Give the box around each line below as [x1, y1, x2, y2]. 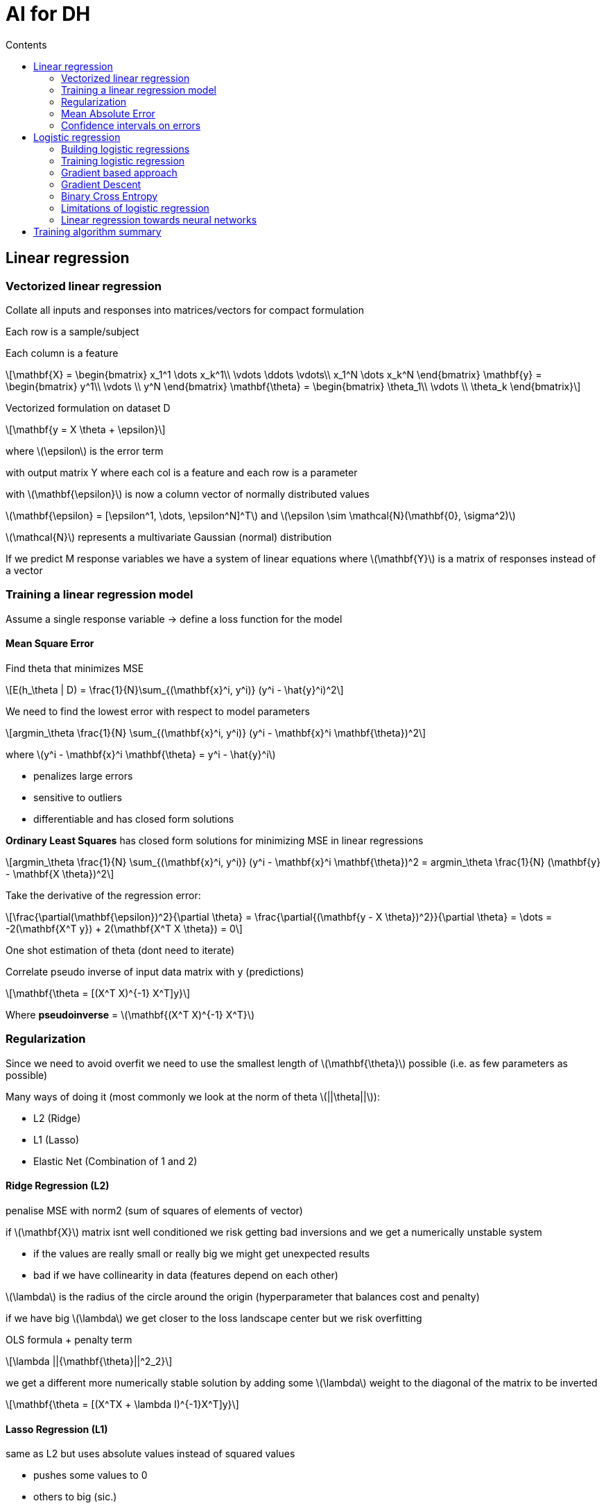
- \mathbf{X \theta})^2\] [6, 867, 114, 880]
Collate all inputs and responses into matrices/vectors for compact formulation [6, 303, 364, 316]
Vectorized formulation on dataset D [6, 401, 171, 414]
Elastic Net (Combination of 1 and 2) [33, 1155, 198, 1167]
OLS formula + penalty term [6, 1333, 132, 1346]
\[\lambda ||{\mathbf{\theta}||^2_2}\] [6, 1355, 173, 1367]
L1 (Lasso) [33, 1133, 80, 1146]
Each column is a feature [6, 346, 119, 359]
